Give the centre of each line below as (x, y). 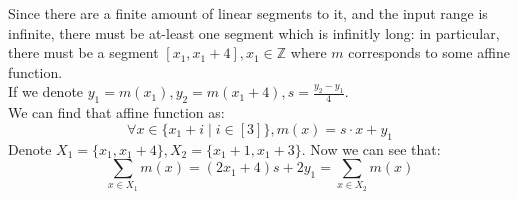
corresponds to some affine (429, 52)
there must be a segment (83, 52)
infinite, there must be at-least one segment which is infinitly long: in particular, (254, 32)
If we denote (46, 91)
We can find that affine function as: (116, 112)
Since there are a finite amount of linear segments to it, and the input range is (248, 13)
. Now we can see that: (371, 148)
